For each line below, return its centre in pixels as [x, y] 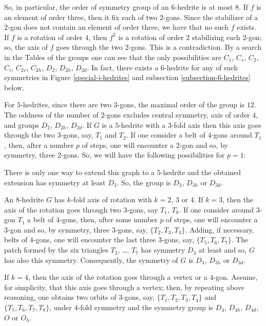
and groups [22, 124]
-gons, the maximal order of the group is [181, 104]
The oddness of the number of [51, 114]
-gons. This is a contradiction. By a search [195, 47]
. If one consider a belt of [166, 135]
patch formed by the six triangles [56, 250]
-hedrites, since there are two [66, 104]
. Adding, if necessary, [220, 229]
